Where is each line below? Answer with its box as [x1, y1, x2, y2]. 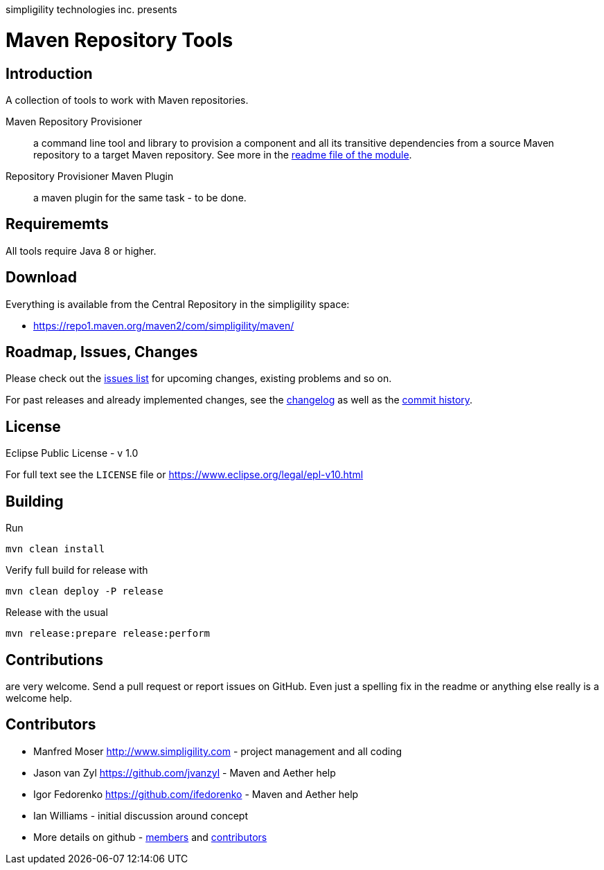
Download [6, 269, 77, 287]
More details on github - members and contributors [33, 831, 267, 843]
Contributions [6, 651, 103, 669]
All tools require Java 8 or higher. [6, 244, 157, 257]
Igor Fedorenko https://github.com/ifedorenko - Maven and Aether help [33, 788, 359, 800]
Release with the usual [6, 606, 108, 619]
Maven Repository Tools [6, 28, 233, 52]
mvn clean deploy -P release [6, 586, 163, 597]
